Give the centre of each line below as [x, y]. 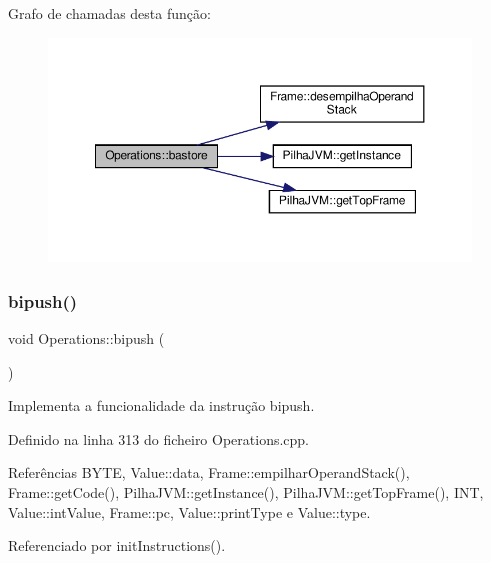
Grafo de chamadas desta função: [109, 13]
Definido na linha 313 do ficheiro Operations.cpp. [159, 438]
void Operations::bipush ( [86, 338]
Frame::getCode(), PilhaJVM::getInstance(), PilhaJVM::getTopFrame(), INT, [246, 491]
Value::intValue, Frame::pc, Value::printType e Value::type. [189, 511]
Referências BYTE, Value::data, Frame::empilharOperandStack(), [209, 472]
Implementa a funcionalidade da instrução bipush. [161, 405]
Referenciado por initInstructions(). [117, 545]
